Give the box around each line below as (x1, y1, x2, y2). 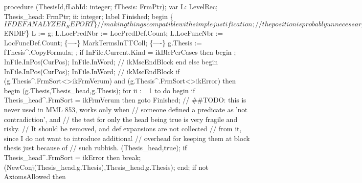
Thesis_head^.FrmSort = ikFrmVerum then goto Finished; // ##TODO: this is (4, 95, 246, 105)
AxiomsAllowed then (4, 171, 66, 182)
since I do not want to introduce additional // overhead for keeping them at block (4, 133, 250, 143)
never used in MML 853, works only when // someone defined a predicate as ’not (4, 104, 248, 114)
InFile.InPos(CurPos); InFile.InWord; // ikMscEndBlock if (4, 66, 180, 76)
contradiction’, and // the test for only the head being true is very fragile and (4, 114, 238, 124)
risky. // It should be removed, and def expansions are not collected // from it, (4, 123, 242, 134)
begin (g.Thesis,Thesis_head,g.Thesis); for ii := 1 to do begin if (4, 85, 195, 95)
